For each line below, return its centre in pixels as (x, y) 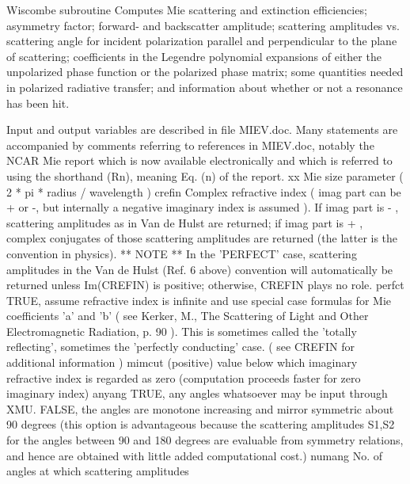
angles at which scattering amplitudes (98, 471)
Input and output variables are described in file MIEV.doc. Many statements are (202, 130)
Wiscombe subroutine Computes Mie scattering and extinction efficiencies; (187, 10)
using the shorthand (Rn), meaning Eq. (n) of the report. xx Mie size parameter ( (205, 175)
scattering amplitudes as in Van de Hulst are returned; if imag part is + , (185, 222)
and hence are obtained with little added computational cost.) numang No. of (194, 455)
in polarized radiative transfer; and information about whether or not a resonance (205, 87)
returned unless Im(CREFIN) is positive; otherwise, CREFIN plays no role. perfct (205, 285)
